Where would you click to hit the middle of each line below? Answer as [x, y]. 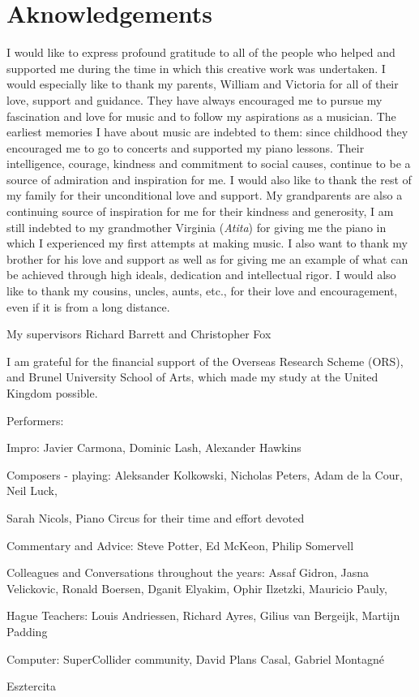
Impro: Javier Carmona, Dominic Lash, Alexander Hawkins [154, 447]
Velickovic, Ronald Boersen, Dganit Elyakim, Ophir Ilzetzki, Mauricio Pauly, [197, 588]
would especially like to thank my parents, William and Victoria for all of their [203, 84]
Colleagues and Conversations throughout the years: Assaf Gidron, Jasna [188, 572]
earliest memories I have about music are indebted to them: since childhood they [207, 132]
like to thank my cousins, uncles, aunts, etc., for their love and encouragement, [202, 291]
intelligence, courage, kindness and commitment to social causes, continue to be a [209, 163]
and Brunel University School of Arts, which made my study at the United [192, 377]
